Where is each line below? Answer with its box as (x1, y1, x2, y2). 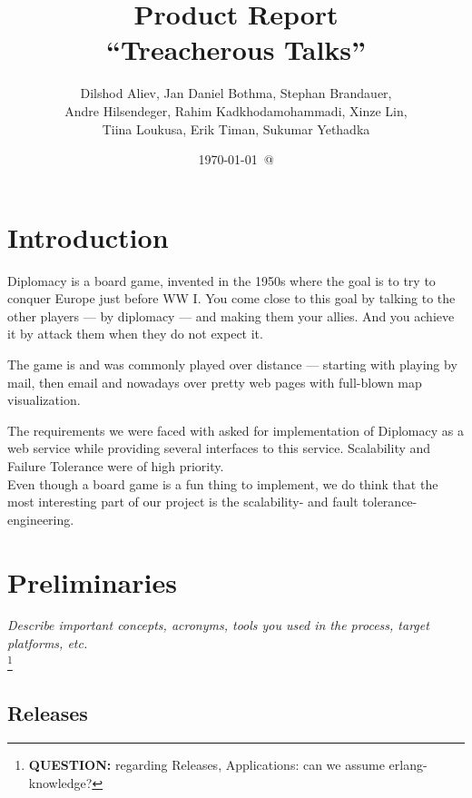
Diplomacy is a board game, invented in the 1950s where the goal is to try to (7, 271, 436, 290)
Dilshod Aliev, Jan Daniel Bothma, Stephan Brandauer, (80, 84, 392, 103)
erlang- (388, 755, 428, 774)
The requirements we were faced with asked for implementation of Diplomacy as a (7, 420, 464, 439)
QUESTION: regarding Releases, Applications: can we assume (28, 755, 385, 774)
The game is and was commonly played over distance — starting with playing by (7, 355, 457, 373)
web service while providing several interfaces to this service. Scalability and (7, 438, 431, 458)
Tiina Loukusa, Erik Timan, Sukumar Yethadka (102, 119, 370, 138)
